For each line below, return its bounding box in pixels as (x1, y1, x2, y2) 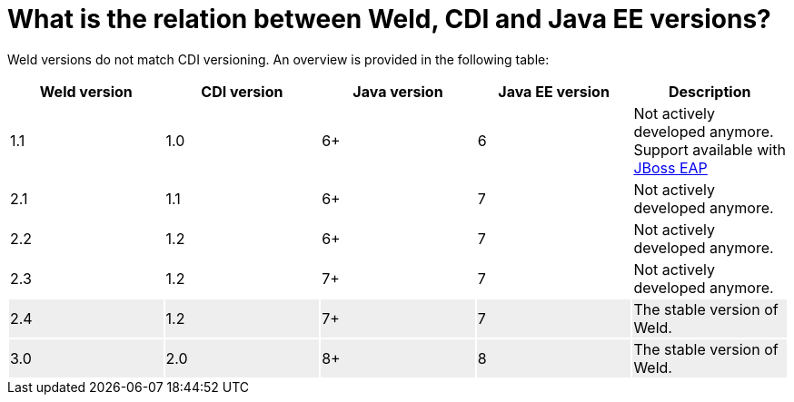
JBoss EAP (633, 158, 708, 177)
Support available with (633, 140, 786, 159)
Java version (352, 82, 443, 101)
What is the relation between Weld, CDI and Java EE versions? (7, 4, 771, 34)
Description (668, 82, 751, 101)
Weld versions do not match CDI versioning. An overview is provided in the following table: (7, 51, 550, 67)
